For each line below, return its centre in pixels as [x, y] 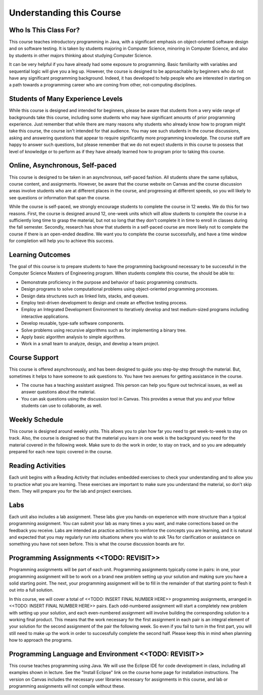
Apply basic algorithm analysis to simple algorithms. [74, 337]
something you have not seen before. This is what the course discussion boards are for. [97, 544]
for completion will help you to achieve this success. [61, 241]
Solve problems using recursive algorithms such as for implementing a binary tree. [104, 330]
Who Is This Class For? [44, 30]
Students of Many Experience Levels [66, 99]
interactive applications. [45, 316]
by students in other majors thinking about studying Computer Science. [81, 55]
